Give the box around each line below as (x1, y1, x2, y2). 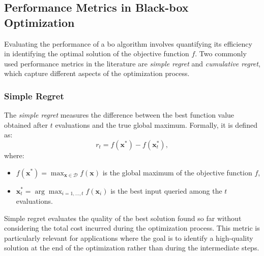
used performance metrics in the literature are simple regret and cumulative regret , (4, 58, 260, 68)
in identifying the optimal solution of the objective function (4, 48, 189, 59)
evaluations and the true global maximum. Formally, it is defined (55, 119, 257, 130)
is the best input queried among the (110, 185, 222, 196)
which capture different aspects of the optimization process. (4, 68, 190, 79)
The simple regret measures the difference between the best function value (4, 109, 234, 120)
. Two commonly (195, 48, 247, 59)
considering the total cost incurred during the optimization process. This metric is (4, 223, 260, 233)
